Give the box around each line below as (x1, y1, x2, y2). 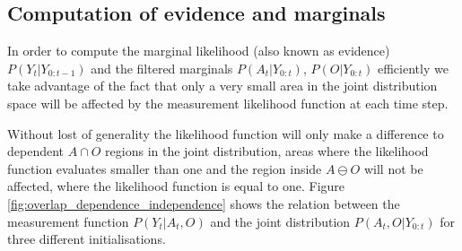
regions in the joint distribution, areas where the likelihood (105, 142, 429, 160)
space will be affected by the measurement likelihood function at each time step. (7, 93, 449, 112)
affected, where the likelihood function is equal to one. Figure (7, 177, 345, 195)
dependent (7, 142, 65, 160)
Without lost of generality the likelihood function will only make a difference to (7, 124, 444, 143)
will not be (363, 159, 423, 177)
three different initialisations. (7, 229, 166, 248)
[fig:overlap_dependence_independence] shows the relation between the (7, 194, 400, 212)
